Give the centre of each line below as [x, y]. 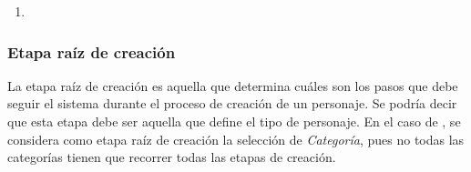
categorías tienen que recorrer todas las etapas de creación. [172, 157]
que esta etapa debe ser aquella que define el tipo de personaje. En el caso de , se [234, 121]
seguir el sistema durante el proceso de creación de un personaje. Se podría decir [232, 103]
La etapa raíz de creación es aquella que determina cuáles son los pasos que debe [233, 85]
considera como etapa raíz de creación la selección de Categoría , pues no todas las [236, 139]
